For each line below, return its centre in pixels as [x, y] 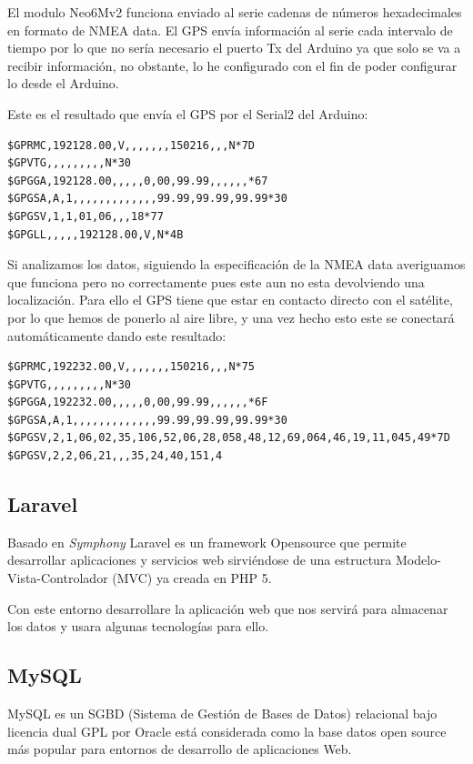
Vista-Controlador [58, 578]
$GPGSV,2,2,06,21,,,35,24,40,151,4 [115, 456]
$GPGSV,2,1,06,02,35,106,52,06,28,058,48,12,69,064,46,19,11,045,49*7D [229, 438]
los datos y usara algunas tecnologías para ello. [138, 626]
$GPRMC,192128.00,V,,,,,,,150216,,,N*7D [131, 145]
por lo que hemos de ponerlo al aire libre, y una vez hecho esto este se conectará [231, 317]
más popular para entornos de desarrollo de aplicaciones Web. [180, 749]
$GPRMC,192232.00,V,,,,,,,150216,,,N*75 [131, 367]
